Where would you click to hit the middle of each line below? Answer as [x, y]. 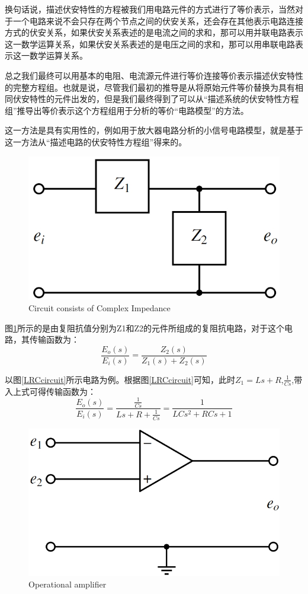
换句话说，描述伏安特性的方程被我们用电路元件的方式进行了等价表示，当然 [150, 9]
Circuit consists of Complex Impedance [100, 307]
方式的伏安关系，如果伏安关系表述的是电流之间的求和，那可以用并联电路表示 [154, 32]
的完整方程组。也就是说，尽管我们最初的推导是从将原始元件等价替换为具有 [150, 87]
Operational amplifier [68, 584]
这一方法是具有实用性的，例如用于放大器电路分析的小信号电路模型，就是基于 [154, 130]
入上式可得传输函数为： [50, 391]
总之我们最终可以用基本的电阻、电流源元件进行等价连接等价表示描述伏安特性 [154, 75]
